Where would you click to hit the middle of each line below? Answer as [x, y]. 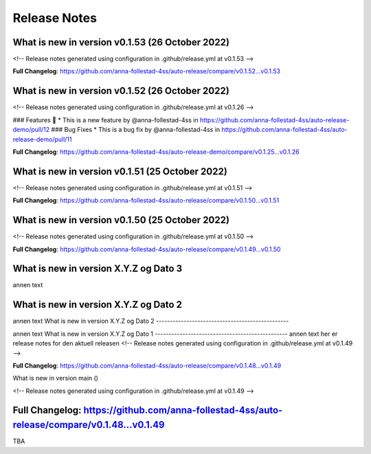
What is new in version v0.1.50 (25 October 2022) [121, 220]
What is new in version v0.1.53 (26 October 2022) [121, 42]
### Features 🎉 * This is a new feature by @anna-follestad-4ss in [105, 120]
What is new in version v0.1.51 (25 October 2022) [120, 171]
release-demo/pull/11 [42, 139]
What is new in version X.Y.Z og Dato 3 [98, 269]
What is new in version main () [56, 378]
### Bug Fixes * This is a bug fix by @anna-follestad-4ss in [136, 130]
